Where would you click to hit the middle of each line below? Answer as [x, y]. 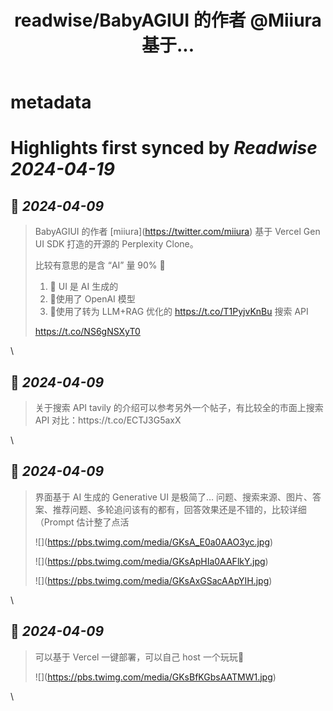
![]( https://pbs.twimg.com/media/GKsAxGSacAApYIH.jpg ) [153, 580]
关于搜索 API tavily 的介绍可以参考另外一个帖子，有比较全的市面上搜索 [179, 407]
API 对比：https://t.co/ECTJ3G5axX [108, 420]
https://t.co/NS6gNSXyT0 [87, 332]
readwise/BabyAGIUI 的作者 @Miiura [168, 20]
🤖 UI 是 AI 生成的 [84, 287]
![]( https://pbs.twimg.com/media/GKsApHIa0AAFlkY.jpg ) [151, 561]
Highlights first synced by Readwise [164, 148]
